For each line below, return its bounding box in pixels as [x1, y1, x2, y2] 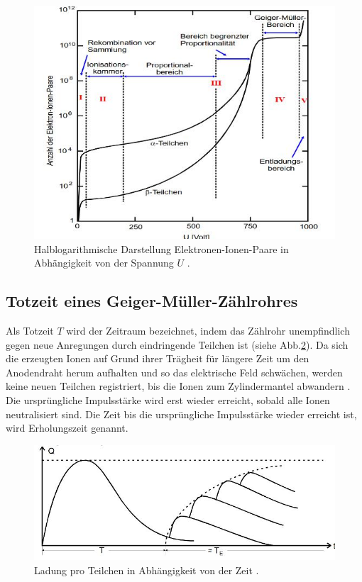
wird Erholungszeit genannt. [6, 420, 128, 435]
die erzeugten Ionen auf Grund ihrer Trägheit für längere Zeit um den [6, 351, 309, 366]
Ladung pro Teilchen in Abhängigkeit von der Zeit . [34, 562, 259, 577]
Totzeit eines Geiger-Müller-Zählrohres [6, 290, 298, 312]
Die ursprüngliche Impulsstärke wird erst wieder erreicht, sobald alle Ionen [6, 393, 330, 408]
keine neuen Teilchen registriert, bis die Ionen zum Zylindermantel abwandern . [6, 379, 351, 393]
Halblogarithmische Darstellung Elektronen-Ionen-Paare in [34, 241, 289, 256]
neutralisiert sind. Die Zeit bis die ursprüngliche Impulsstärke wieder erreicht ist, [6, 406, 357, 421]
